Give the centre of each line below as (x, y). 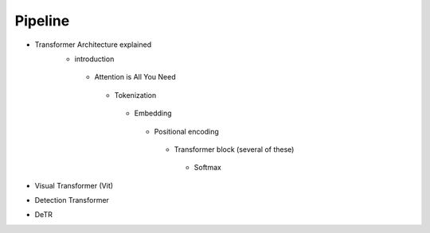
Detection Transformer (72, 200)
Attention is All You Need (135, 77)
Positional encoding (186, 131)
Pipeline (42, 21)
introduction (94, 59)
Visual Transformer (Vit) (74, 185)
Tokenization (135, 95)
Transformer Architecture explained (93, 45)
